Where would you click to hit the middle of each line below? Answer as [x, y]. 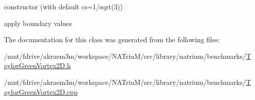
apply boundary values [38, 23]
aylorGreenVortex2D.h [38, 65]
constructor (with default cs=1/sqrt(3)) [64, 6]
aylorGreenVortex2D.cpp [41, 91]
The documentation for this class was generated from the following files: [112, 39]
